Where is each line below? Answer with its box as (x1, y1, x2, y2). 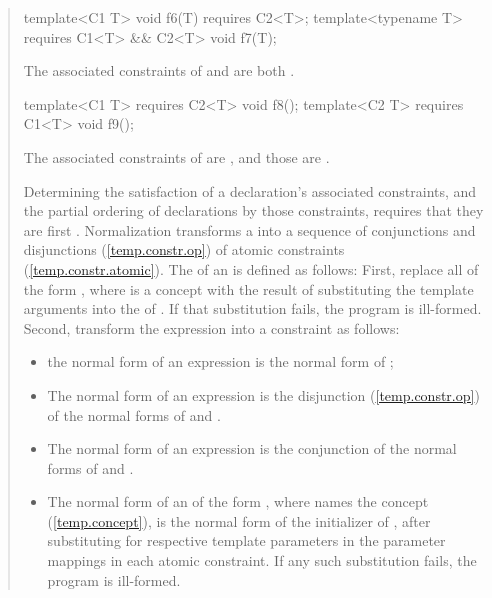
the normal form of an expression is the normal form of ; (47, 351, 394, 372)
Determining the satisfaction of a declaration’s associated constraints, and (23, 180, 477, 201)
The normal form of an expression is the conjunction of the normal (47, 438, 457, 459)
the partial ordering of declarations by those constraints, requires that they (23, 200, 484, 221)
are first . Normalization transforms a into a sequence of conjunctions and (23, 219, 476, 240)
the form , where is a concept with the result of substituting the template (23, 278, 474, 299)
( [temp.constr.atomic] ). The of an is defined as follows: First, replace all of (23, 258, 479, 279)
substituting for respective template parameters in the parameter (47, 530, 446, 551)
